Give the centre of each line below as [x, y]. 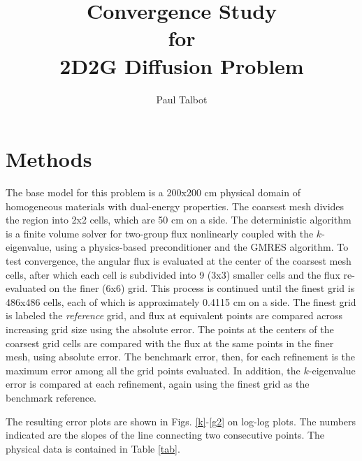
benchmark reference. [51, 397]
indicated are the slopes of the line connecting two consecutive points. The [165, 435]
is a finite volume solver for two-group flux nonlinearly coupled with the [160, 233]
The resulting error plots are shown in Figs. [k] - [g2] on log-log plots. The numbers [181, 421]
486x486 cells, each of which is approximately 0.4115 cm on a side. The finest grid [181, 301]
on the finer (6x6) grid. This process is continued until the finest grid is [202, 288]
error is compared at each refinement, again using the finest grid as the [158, 384]
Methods [49, 159]
